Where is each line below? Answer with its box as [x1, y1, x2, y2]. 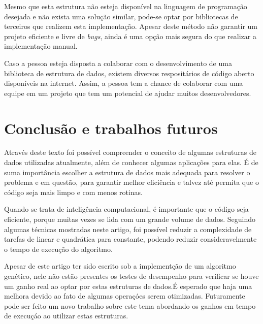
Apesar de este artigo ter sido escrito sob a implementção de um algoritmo [4, 261, 236, 271]
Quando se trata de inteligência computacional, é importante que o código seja [4, 204, 249, 214]
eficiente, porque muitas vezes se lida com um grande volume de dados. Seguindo [4, 214, 256, 224]
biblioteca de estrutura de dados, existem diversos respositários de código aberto [4, 68, 254, 78]
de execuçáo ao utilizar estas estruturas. [4, 310, 128, 321]
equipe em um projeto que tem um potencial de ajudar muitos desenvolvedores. [4, 87, 251, 98]
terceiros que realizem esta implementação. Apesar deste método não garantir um [4, 21, 258, 31]
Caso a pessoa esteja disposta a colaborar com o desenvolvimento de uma [4, 57, 232, 68]
